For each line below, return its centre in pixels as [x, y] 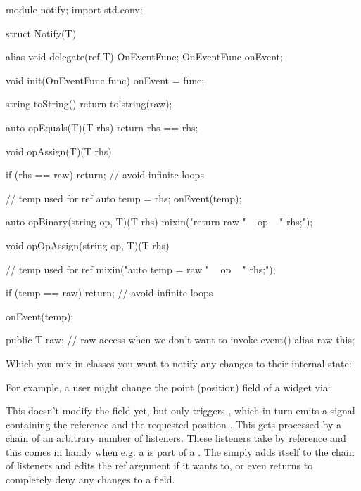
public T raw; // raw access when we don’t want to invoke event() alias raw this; [180, 340]
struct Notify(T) [41, 33]
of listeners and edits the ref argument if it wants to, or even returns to [159, 465]
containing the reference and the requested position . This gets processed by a [173, 424]
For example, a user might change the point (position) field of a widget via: [168, 387]
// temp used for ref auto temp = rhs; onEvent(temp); [124, 198]
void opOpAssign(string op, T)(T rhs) [88, 245]
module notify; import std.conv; [74, 9]
